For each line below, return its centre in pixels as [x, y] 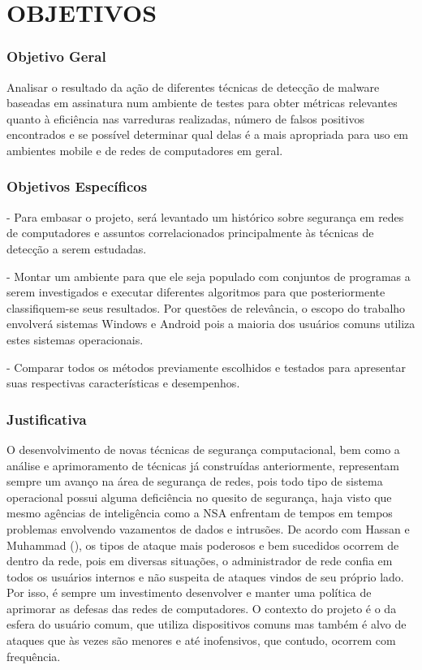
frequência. [34, 656]
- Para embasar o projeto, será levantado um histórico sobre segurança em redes [205, 216]
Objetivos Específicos [77, 186]
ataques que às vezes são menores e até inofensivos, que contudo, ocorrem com [201, 640]
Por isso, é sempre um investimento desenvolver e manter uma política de [189, 592]
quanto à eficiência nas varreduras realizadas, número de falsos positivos [185, 118]
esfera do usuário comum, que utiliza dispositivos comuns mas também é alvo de [207, 624]
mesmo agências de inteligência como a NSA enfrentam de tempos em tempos [200, 513]
